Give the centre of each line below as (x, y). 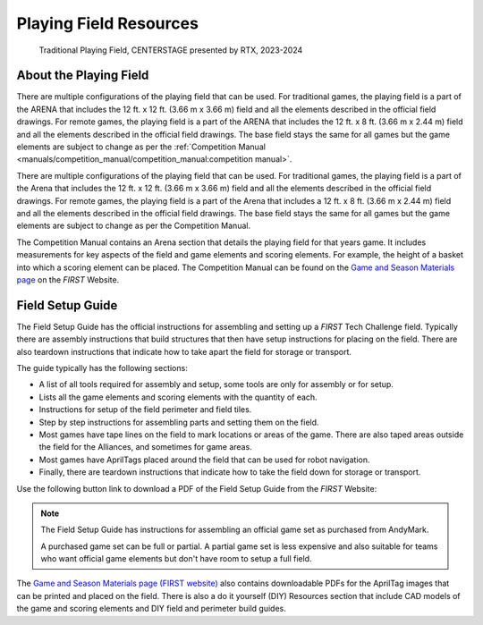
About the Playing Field (83, 76)
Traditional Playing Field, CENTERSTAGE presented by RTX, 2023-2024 (171, 50)
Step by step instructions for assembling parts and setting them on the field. (179, 422)
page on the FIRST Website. (68, 279)
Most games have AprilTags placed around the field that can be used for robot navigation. (204, 460)
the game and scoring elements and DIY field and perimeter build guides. (151, 609)
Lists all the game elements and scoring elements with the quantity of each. (178, 397)
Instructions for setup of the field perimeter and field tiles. (145, 410)
